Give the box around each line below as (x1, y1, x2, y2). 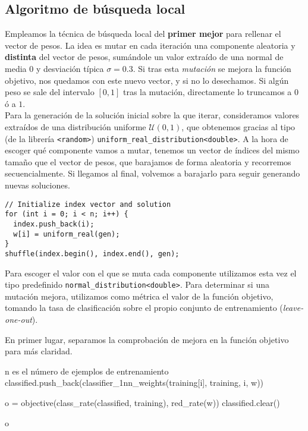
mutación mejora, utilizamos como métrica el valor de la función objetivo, (5, 290, 274, 302)
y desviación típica (36, 62, 104, 74)
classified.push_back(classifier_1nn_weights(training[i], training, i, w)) (5, 376, 264, 389)
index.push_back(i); (13, 219, 95, 228)
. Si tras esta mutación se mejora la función (133, 62, 291, 74)
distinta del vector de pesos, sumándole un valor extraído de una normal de (5, 51, 284, 63)
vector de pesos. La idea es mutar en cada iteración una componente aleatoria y (5, 39, 296, 51)
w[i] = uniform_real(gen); (13, 229, 120, 238)
